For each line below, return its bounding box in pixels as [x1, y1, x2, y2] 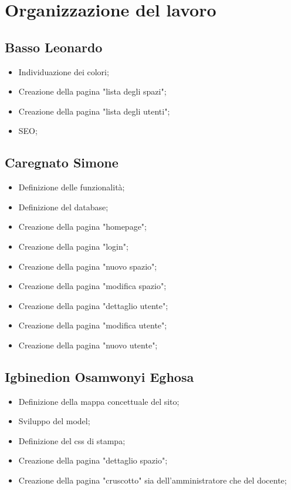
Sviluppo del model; [18, 415, 90, 427]
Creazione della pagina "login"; [18, 240, 128, 252]
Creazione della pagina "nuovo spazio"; [18, 260, 157, 272]
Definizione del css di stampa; [18, 434, 126, 447]
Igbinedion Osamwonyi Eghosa [5, 367, 194, 385]
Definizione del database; [18, 200, 109, 213]
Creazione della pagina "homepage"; [18, 220, 147, 233]
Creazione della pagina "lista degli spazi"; [18, 85, 167, 98]
